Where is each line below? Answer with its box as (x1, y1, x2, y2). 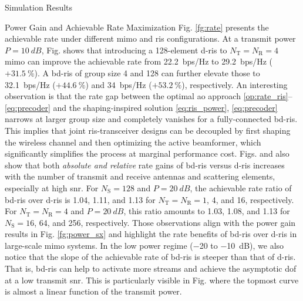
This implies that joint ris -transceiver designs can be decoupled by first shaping (5, 124, 291, 136)
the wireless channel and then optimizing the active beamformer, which (5, 136, 261, 148)
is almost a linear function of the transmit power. (5, 285, 182, 297)
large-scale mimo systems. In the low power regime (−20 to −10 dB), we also (5, 239, 284, 251)
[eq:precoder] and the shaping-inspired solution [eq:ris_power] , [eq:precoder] (5, 101, 278, 113)
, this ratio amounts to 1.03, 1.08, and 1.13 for (123, 205, 290, 217)
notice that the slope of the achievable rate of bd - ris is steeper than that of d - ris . (5, 251, 296, 263)
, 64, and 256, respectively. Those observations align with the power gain (34, 216, 296, 228)
